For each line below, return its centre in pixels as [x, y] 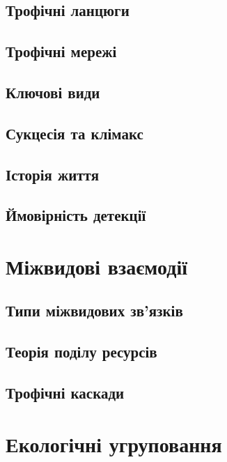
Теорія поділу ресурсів [81, 352]
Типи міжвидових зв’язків [94, 310]
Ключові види [53, 92]
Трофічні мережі [61, 51]
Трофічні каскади [65, 393]
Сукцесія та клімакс [75, 133]
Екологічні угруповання [114, 444]
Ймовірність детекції [76, 215]
